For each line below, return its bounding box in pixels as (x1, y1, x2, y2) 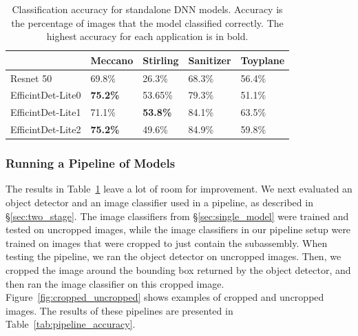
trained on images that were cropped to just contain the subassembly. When (6, 235, 328, 250)
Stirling (143, 52, 179, 67)
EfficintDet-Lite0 (10, 88, 81, 102)
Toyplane (240, 52, 285, 67)
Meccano (90, 52, 134, 67)
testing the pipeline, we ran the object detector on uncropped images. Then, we (6, 249, 341, 264)
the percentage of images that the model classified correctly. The (11, 15, 284, 30)
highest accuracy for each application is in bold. (46, 29, 249, 43)
